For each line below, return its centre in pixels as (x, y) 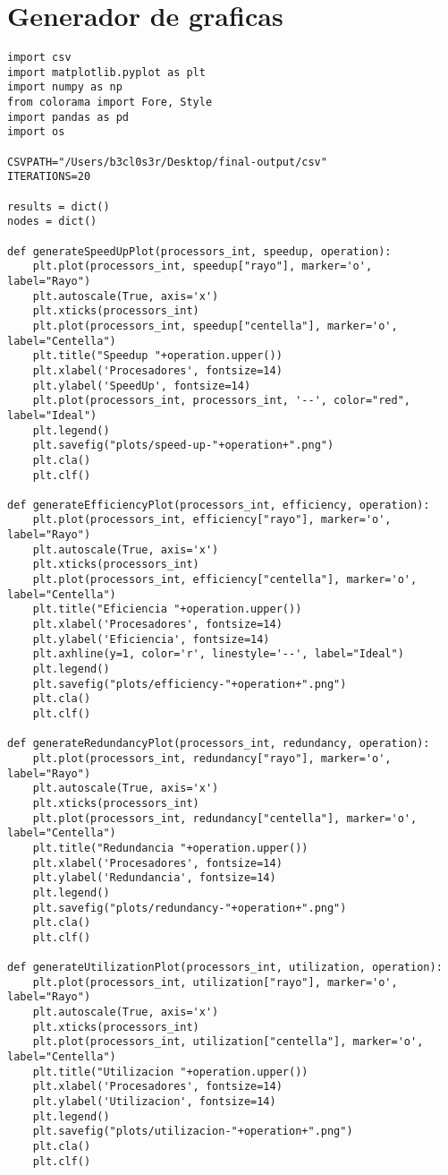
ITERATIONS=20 (49, 177)
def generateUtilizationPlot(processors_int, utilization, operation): (225, 968)
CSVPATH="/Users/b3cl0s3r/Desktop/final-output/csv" (167, 162)
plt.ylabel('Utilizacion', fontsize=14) (154, 1102)
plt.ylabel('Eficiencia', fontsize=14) (151, 639)
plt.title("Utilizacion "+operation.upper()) (170, 1072)
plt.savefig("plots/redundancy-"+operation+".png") (190, 908)
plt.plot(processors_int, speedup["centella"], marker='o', (215, 326)
